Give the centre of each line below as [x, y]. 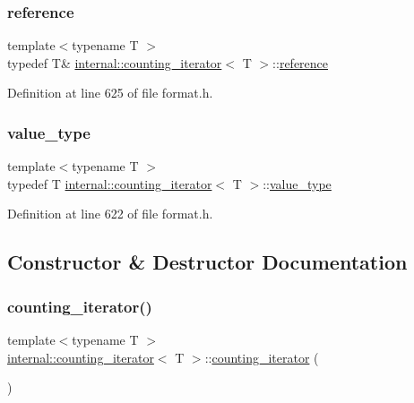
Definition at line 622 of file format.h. [110, 214]
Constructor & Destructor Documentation [207, 262]
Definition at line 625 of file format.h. [110, 93]
